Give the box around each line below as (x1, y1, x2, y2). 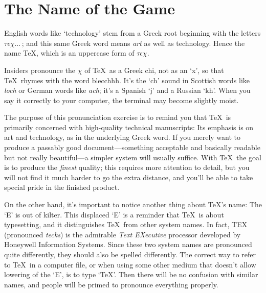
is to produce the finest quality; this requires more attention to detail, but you (4, 162, 250, 173)
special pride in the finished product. (4, 182, 120, 192)
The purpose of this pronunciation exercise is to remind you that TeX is (4, 112, 231, 123)
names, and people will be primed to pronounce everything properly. (4, 279, 218, 289)
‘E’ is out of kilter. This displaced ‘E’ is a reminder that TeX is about (4, 209, 224, 219)
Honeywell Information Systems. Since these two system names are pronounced (4, 239, 252, 250)
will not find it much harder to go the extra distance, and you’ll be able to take (4, 172, 253, 182)
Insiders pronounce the (4, 64, 76, 75)
